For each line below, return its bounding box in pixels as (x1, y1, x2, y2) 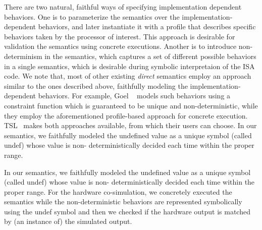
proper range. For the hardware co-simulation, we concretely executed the (4, 186, 232, 197)
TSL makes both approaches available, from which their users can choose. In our (4, 120, 257, 131)
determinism (4, 50, 42, 61)
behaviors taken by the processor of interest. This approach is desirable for (4, 31, 235, 41)
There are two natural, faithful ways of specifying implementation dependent (4, 2, 242, 12)
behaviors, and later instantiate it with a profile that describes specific (38, 21, 256, 32)
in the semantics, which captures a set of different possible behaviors (44, 50, 256, 61)
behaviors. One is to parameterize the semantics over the (4, 11, 180, 22)
